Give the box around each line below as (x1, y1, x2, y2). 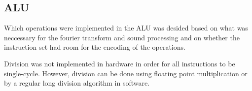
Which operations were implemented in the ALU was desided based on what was (4, 23, 248, 33)
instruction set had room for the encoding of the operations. (4, 42, 185, 52)
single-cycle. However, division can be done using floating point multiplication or (4, 68, 248, 78)
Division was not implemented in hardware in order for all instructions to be (4, 58, 235, 68)
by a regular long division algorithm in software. (4, 78, 150, 88)
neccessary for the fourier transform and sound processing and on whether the (4, 32, 240, 42)
